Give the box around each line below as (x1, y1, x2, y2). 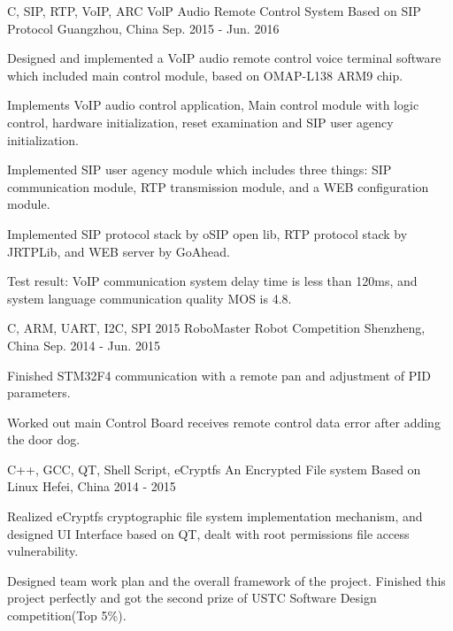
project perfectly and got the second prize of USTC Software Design (7, 589, 377, 607)
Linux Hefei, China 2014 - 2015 (7, 477, 176, 496)
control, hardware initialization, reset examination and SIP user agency (7, 112, 394, 131)
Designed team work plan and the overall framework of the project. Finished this (7, 571, 446, 589)
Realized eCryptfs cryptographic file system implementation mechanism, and (7, 507, 423, 526)
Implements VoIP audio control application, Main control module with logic (7, 96, 419, 114)
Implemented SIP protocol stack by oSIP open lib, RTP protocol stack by (7, 224, 408, 242)
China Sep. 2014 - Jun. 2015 (7, 335, 160, 354)
